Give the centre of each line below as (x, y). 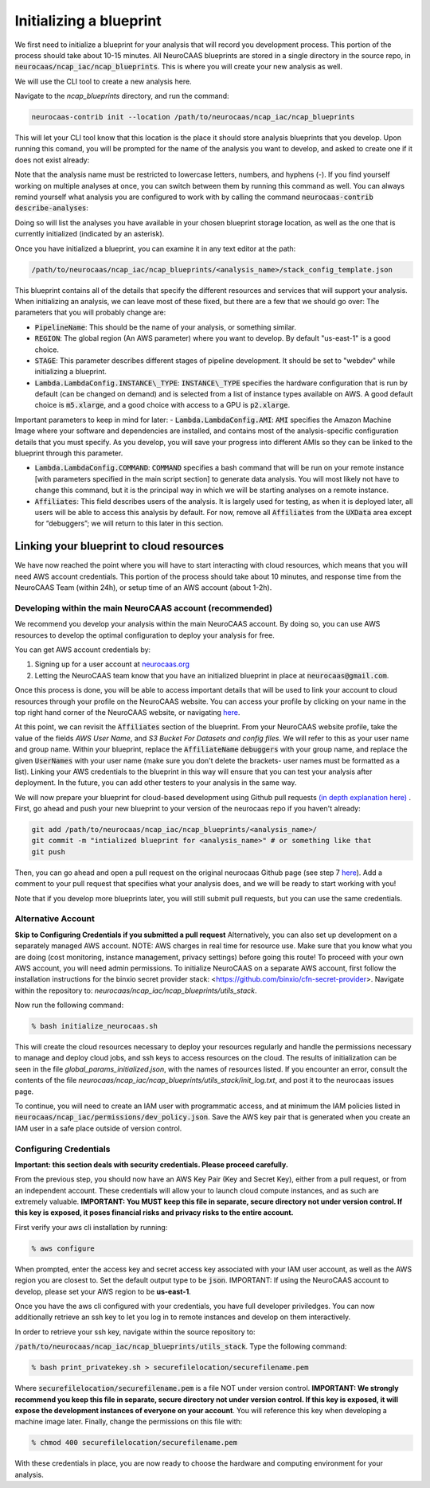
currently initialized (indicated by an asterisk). (90, 234)
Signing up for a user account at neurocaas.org (112, 664)
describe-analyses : (52, 208)
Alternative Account (55, 919)
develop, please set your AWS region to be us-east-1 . (103, 1291)
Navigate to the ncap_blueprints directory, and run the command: (122, 96)
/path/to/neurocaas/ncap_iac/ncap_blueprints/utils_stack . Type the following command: (181, 1346)
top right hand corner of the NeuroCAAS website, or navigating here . (127, 712)
